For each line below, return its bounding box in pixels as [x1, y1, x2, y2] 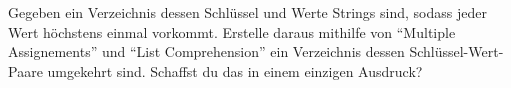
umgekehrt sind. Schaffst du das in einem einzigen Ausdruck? [47, 60, 423, 81]
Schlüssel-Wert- [409, 41, 504, 62]
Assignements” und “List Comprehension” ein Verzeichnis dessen [8, 41, 405, 62]
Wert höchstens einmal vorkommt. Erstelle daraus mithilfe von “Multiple [8, 21, 456, 42]
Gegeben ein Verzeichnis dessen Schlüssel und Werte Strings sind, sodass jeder [8, 2, 487, 22]
